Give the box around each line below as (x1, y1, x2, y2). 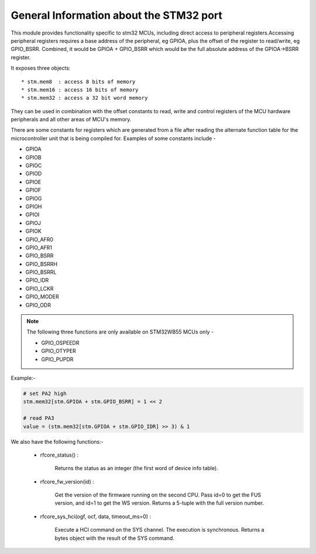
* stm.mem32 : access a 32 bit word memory (21, 94, 148, 101)
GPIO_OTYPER (41, 348, 76, 355)
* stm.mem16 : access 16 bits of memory (21, 86, 139, 93)
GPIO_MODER (25, 293, 60, 300)
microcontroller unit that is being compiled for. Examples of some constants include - (11, 135, 216, 142)
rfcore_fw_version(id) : (40, 478, 94, 485)
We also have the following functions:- (11, 438, 104, 445)
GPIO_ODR (25, 301, 51, 308)
